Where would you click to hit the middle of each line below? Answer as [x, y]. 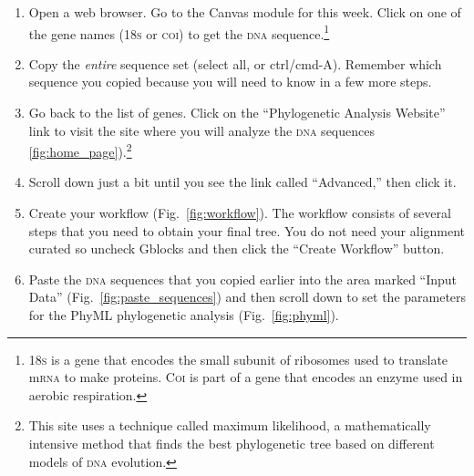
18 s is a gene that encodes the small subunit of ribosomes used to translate [238, 359]
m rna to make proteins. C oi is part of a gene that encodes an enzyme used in [246, 377]
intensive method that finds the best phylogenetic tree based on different [232, 443]
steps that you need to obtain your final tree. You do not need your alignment [247, 230]
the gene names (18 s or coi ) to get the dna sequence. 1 [179, 32]
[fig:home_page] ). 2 [80, 150]
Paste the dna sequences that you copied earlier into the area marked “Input [243, 279]
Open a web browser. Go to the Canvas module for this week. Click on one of [245, 12]
